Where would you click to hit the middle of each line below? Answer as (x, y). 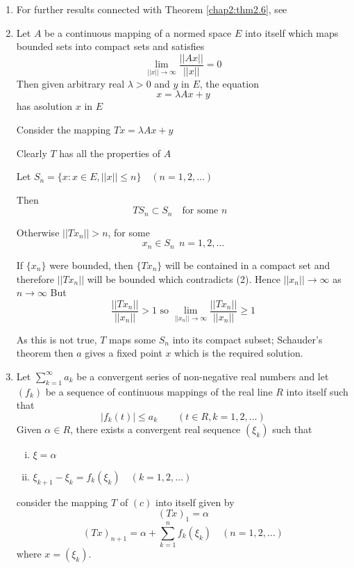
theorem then (45, 353)
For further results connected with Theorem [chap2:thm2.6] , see (152, 9)
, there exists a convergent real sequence (155, 429)
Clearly (32, 153)
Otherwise (38, 232)
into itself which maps (292, 32)
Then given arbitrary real (70, 83)
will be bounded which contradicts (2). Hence (184, 278)
